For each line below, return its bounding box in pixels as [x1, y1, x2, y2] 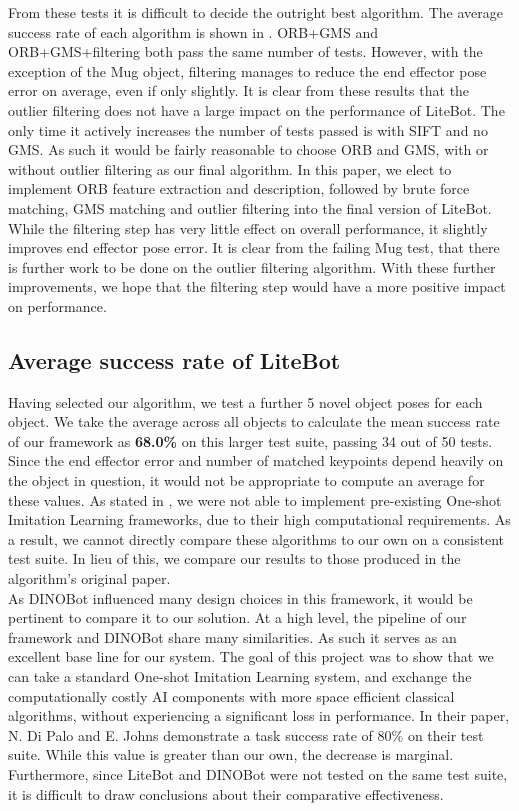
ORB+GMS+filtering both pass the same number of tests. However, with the [8, 41, 483, 62]
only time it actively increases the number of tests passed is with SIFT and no [8, 119, 488, 140]
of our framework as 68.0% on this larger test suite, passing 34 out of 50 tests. [8, 430, 493, 451]
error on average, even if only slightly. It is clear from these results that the [8, 80, 470, 101]
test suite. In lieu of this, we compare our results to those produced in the [8, 548, 461, 569]
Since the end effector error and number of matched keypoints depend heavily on [8, 450, 504, 471]
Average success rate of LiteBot [8, 344, 341, 375]
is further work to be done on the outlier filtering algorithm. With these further [8, 256, 496, 277]
